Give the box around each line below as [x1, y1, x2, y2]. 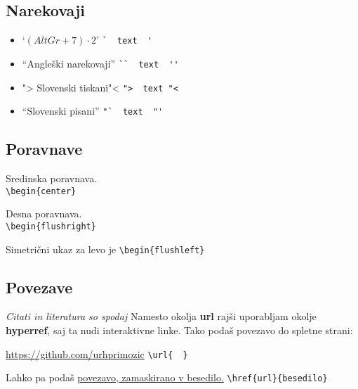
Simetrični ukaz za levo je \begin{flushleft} [6, 241, 205, 256]
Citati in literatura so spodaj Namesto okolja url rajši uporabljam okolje [6, 309, 317, 324]
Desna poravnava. [6, 206, 82, 221]
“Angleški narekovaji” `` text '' [22, 56, 179, 70]
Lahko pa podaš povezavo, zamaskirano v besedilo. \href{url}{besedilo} [6, 370, 328, 385]
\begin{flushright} [6, 221, 96, 231]
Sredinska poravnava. [6, 171, 98, 186]
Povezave [6, 276, 73, 298]
